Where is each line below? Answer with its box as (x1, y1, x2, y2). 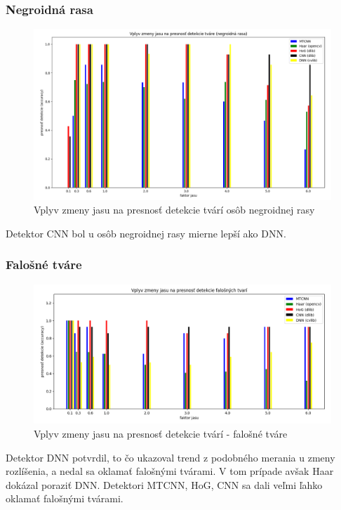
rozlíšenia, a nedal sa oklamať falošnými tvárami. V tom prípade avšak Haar (6, 464, 334, 478)
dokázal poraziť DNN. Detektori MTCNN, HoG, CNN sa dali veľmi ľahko (6, 477, 323, 492)
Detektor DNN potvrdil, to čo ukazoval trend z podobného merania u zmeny (6, 450, 335, 464)
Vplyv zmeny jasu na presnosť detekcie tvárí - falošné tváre (34, 426, 288, 441)
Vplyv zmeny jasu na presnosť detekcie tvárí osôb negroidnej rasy (34, 202, 315, 217)
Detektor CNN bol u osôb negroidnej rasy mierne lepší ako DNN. (6, 225, 286, 240)
